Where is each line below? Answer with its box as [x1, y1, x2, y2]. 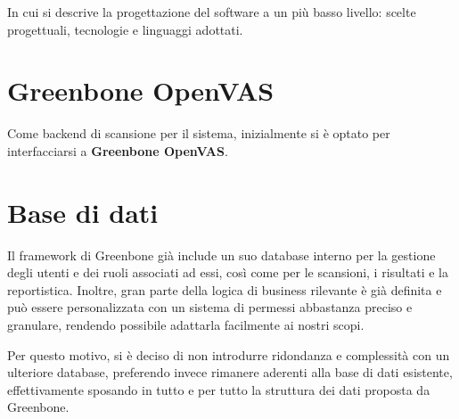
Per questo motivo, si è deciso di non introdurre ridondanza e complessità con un [7, 345, 450, 364]
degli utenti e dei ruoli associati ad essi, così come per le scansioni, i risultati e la [7, 263, 448, 282]
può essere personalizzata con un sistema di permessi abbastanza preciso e [7, 298, 413, 316]
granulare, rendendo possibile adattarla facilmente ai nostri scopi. [7, 316, 365, 333]
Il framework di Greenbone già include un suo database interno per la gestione [7, 245, 436, 264]
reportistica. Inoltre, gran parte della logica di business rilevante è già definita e [7, 280, 442, 299]
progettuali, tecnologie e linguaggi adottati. [7, 20, 243, 38]
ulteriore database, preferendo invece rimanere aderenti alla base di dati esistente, [7, 363, 453, 382]
